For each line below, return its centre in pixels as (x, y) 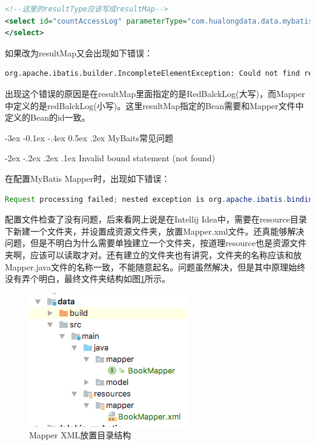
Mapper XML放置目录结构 (80, 435)
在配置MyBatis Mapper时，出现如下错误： (88, 178)
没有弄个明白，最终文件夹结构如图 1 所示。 (88, 279)
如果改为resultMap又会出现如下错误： (79, 52)
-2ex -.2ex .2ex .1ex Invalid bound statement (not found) (110, 158)
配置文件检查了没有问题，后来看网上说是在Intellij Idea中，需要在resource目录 (156, 219)
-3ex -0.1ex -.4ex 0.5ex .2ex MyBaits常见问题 (89, 137)
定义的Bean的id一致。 (48, 117)
